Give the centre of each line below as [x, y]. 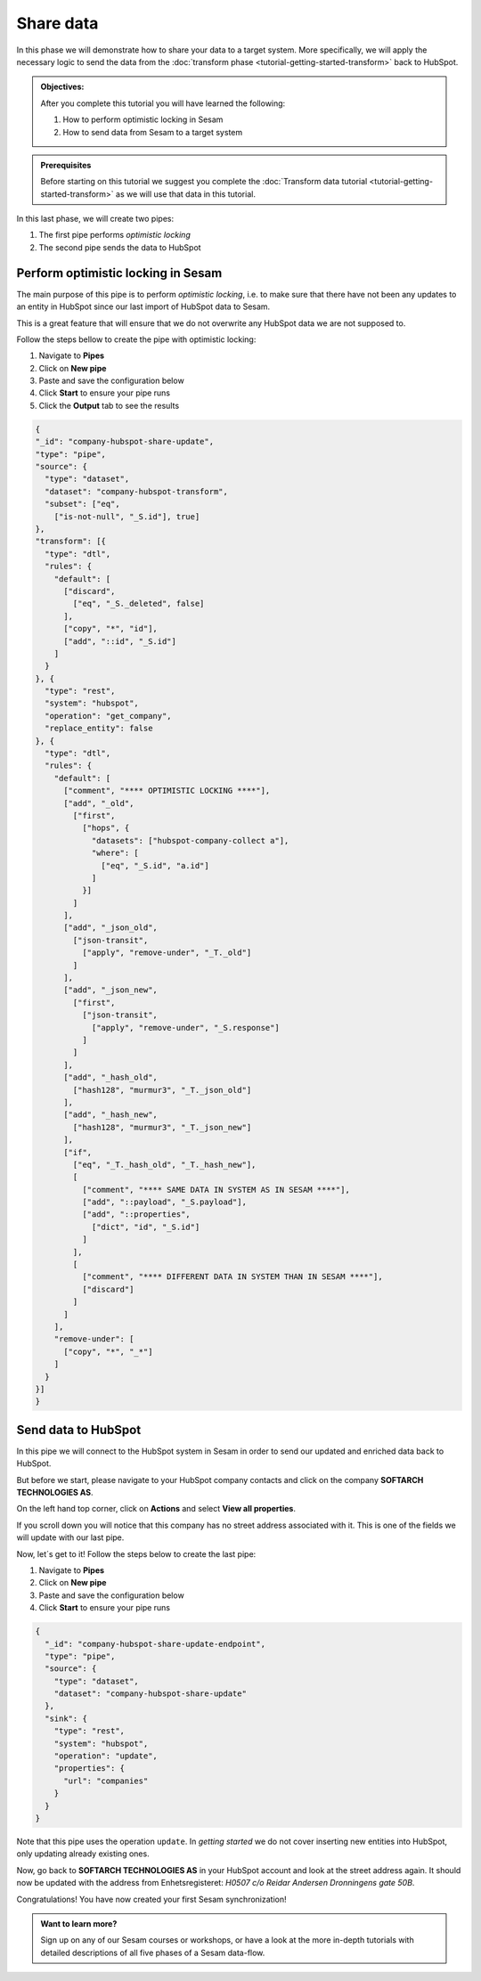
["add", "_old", [99, 803]
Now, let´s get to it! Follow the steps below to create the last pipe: [136, 1553]
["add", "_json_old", [110, 928]
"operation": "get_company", [109, 716]
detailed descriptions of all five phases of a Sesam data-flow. [153, 1952]
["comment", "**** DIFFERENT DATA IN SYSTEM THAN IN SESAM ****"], [232, 1277]
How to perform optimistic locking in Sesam [143, 119]
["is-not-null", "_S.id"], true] [127, 516]
